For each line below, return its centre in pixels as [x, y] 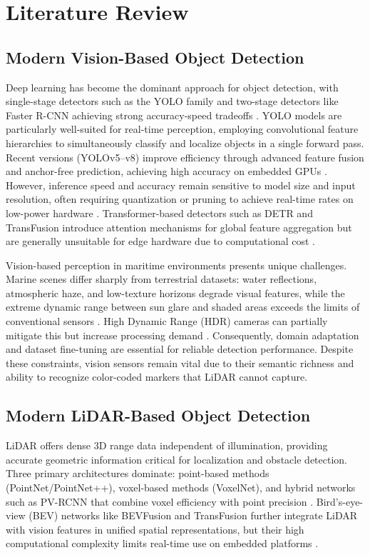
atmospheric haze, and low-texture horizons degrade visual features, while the [175, 292]
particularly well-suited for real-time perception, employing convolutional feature [182, 129]
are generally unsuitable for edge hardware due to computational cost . [160, 241]
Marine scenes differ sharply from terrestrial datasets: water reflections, [161, 279]
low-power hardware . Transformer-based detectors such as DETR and [159, 212]
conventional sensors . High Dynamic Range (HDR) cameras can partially [167, 321]
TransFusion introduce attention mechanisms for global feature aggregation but [179, 227]
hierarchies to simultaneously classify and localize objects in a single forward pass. [185, 142]
